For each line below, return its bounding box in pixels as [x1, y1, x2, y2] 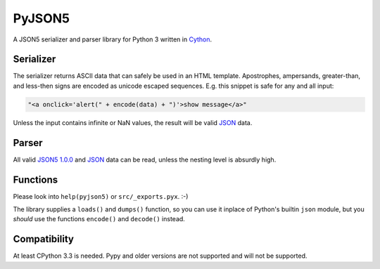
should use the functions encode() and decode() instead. [13, 215, 186, 223]
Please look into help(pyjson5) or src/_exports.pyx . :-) [13, 192, 189, 200]
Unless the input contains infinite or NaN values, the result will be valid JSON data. [13, 118, 253, 126]
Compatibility [13, 233, 74, 245]
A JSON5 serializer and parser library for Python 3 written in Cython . [13, 35, 213, 44]
